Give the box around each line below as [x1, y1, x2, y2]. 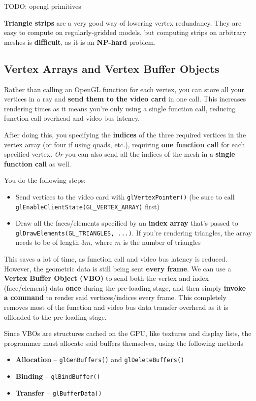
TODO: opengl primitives [4, 1, 81, 11]
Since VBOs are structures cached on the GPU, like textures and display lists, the [4, 328, 252, 338]
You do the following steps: [4, 175, 86, 185]
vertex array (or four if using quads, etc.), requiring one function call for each [4, 139, 245, 149]
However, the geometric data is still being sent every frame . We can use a [4, 263, 231, 273]
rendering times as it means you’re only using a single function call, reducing [4, 103, 236, 113]
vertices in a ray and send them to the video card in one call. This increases [4, 94, 246, 104]
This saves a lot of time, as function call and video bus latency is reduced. [4, 254, 227, 264]
